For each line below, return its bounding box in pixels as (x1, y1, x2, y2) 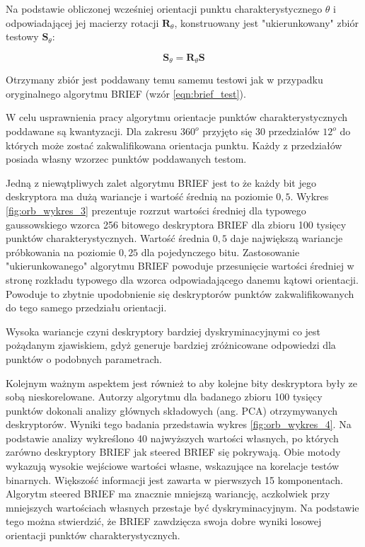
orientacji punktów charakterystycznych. (6, 528, 180, 543)
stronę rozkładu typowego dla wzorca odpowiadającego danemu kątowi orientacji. (6, 272, 359, 287)
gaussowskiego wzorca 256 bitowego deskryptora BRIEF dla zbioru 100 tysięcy (6, 217, 347, 231)
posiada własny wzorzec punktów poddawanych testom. (6, 151, 247, 166)
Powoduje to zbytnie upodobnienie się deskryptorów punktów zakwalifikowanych (6, 286, 354, 301)
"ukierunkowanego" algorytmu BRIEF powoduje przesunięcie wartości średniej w (6, 258, 354, 273)
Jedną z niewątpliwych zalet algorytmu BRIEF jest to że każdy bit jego (6, 175, 316, 190)
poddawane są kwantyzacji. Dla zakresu (6, 124, 178, 139)
